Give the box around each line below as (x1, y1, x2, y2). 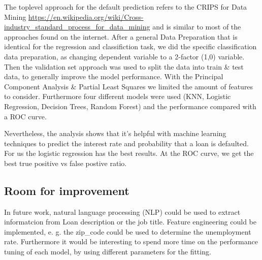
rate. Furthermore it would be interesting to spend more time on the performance (4, 236, 258, 247)
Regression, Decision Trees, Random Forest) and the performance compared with (4, 101, 256, 111)
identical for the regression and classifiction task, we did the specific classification (4, 41, 257, 52)
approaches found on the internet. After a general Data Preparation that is (4, 31, 238, 42)
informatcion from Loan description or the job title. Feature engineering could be (4, 216, 256, 227)
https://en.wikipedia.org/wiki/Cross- (28, 11, 144, 22)
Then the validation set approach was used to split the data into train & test (4, 61, 244, 72)
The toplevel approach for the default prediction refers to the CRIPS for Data (4, 2, 247, 12)
